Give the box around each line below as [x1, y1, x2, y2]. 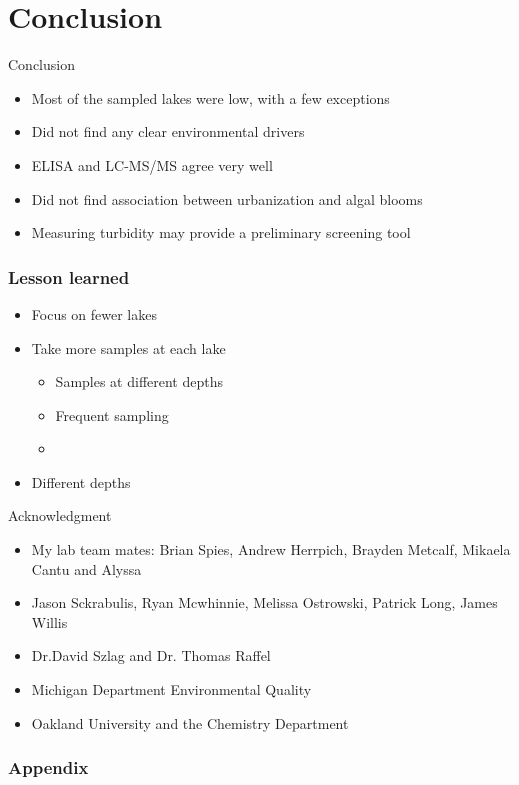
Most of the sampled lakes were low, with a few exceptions [31, 87, 390, 108]
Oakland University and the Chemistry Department [31, 712, 349, 733]
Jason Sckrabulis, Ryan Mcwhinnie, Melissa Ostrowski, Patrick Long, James [31, 592, 498, 613]
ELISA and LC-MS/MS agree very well [31, 154, 273, 175]
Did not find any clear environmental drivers [31, 121, 305, 142]
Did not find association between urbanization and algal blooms [31, 188, 423, 209]
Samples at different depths [55, 371, 224, 392]
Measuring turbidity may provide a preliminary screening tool [31, 222, 411, 243]
